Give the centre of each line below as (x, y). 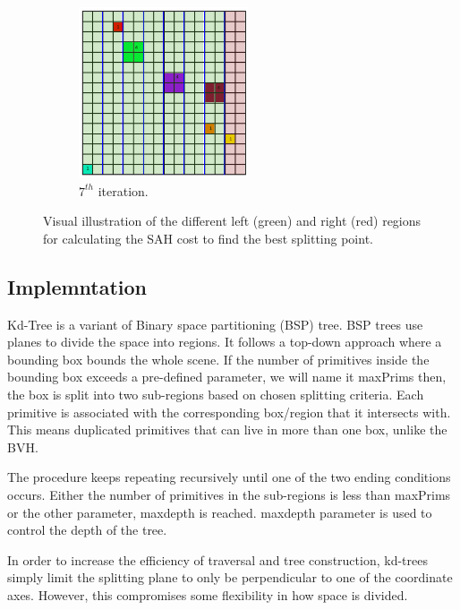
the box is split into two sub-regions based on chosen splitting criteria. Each (216, 395)
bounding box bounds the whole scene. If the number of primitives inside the (218, 359)
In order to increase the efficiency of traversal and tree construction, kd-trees (217, 559)
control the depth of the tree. (87, 530)
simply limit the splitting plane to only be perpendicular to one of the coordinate (230, 577)
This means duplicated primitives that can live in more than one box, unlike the (227, 430)
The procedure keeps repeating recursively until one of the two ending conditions (229, 477)
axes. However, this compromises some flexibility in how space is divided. (208, 594)
